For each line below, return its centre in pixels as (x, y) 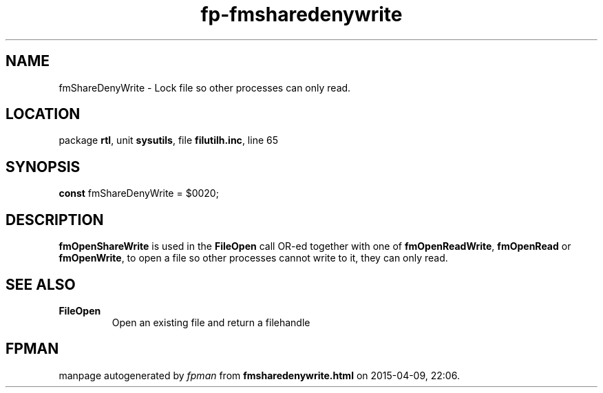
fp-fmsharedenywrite (301, 14)
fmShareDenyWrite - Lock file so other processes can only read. (205, 87)
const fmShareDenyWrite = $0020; (139, 193)
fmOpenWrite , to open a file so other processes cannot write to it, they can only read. (253, 258)
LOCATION (43, 114)
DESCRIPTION (55, 220)
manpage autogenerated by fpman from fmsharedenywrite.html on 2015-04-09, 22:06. (259, 375)
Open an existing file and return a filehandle (211, 322)
